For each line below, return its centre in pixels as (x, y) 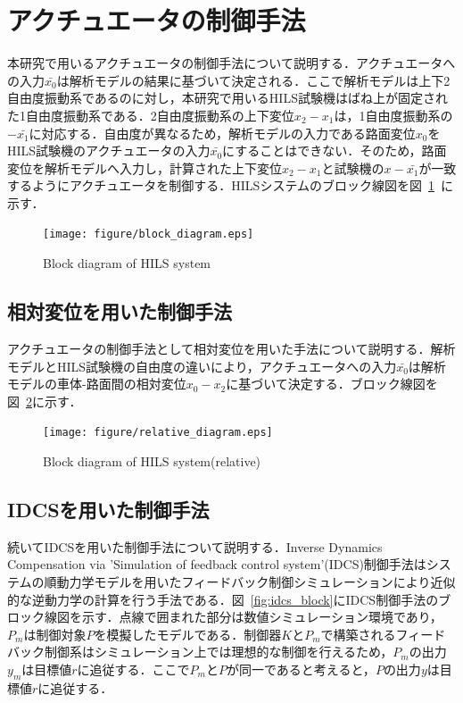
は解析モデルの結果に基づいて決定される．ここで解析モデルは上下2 (253, 80)
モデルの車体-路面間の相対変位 (97, 384)
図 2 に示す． (45, 401)
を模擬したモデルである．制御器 (188, 634)
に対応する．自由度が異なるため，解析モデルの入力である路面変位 (222, 133)
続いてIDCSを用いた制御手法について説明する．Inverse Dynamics (195, 546)
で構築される (358, 634)
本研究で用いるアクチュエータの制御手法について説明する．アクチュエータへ (231, 63)
